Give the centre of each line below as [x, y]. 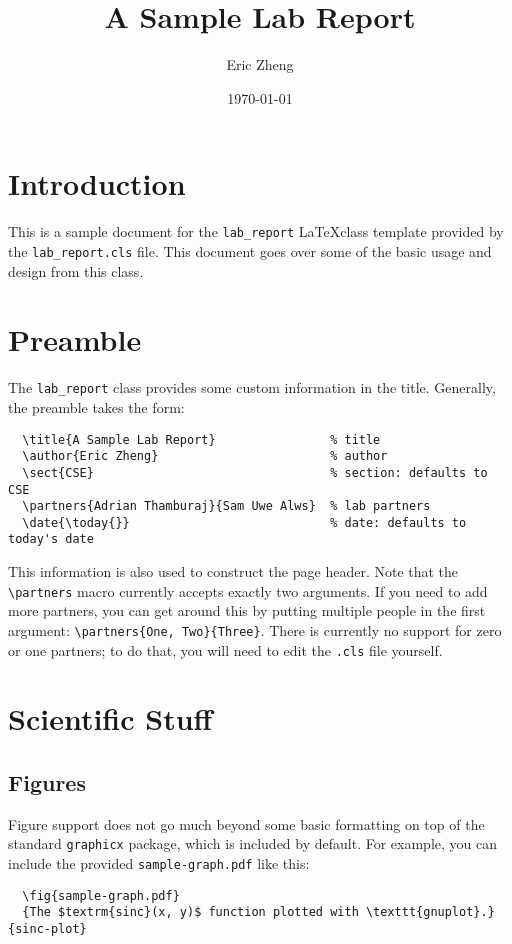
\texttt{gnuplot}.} [430, 912]
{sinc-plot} [47, 929]
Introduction [97, 183]
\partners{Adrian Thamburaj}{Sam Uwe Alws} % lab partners [226, 506]
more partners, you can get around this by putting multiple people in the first [247, 610]
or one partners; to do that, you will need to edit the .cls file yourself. [225, 649]
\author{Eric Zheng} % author [205, 456]
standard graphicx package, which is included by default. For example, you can [253, 843]
